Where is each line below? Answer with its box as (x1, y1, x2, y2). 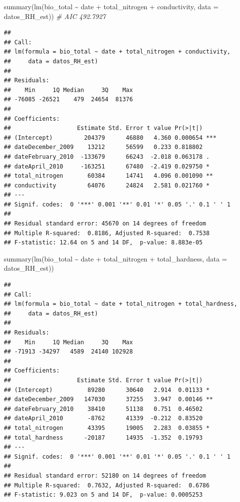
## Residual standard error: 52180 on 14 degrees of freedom (4, 472, 206, 479)
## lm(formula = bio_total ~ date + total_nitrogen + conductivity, (4, 48, 231, 56)
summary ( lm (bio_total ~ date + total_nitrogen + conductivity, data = (4, 1, 219, 11)
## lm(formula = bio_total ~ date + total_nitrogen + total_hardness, (4, 300, 238, 308)
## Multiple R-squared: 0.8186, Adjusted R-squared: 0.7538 (4, 229, 210, 237)
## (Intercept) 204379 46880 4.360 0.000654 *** (4, 134, 217, 141)
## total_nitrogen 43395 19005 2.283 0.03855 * (4, 424, 210, 431)
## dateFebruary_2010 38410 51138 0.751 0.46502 (4, 405, 203, 412)
